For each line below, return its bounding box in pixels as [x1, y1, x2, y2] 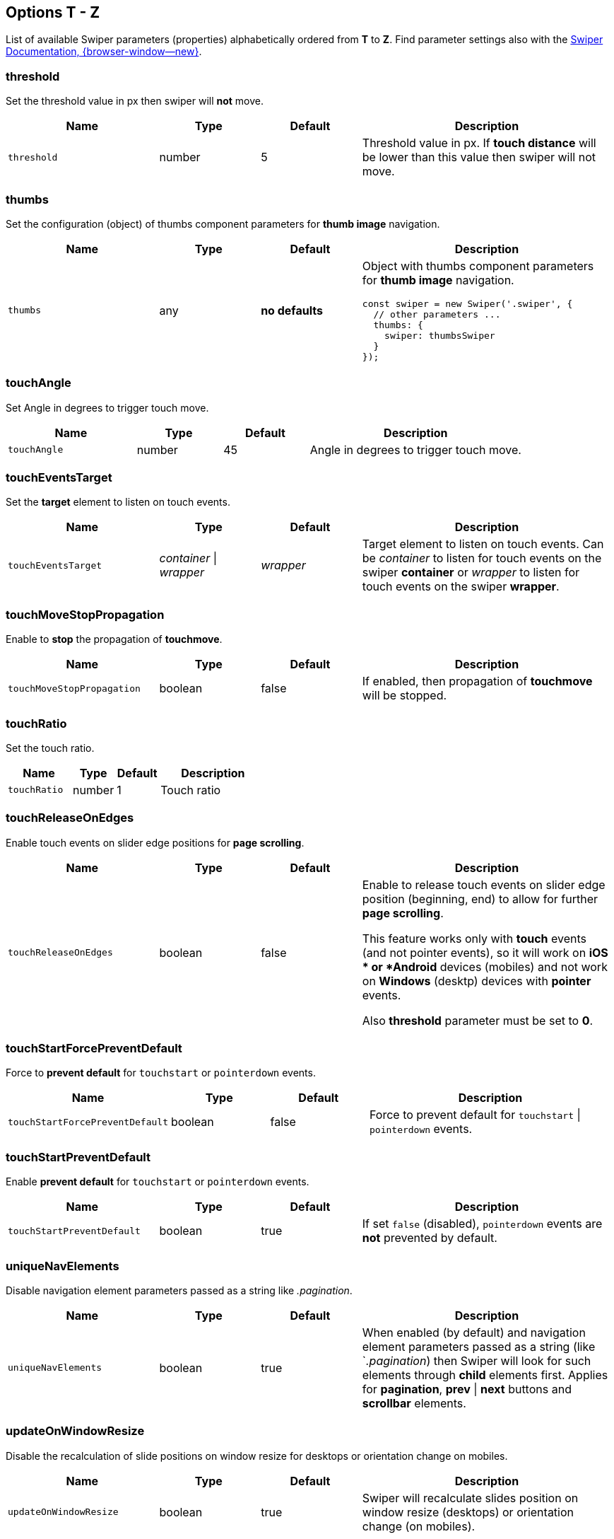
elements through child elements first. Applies [362, 1367, 608, 1382]
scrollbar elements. [362, 1395, 466, 1410]
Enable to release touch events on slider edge [362, 877, 606, 892]
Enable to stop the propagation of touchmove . [6, 633, 223, 646]
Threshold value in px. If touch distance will [362, 136, 596, 151]
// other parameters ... [373, 308, 501, 320]
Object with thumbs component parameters [362, 258, 594, 273]
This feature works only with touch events [362, 931, 587, 946]
